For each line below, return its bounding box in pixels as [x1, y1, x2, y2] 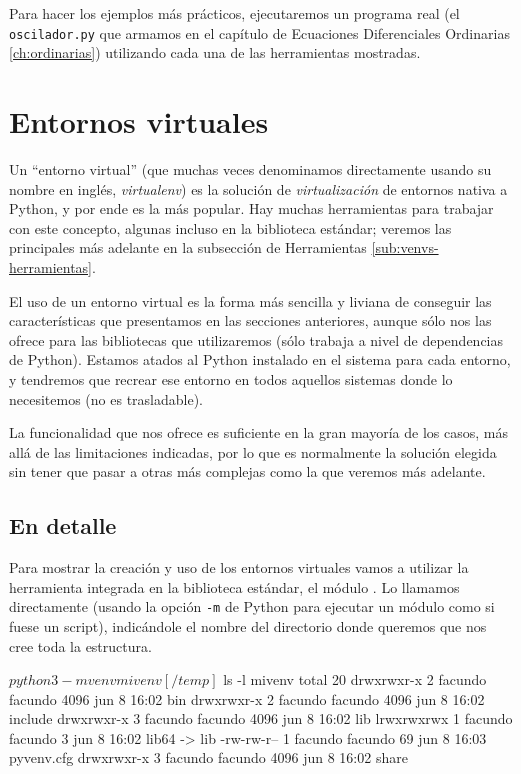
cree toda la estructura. [9, 635, 152, 656]
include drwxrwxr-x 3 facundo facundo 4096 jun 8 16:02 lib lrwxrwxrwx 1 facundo [9, 708, 513, 729]
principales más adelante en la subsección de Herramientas [9, 237, 367, 258]
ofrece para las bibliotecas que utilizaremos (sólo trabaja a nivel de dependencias [9, 329, 504, 350]
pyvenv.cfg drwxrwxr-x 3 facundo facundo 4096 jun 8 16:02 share [9, 747, 408, 768]
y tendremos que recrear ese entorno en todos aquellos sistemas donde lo [9, 368, 453, 389]
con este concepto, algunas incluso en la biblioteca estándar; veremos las [9, 217, 452, 238]
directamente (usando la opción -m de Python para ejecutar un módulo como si [9, 596, 495, 617]
